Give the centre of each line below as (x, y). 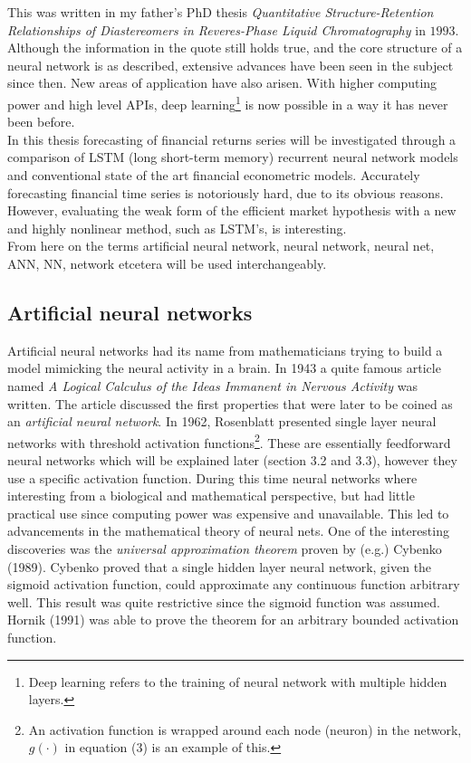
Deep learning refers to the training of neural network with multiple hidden (238, 681)
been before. (41, 122)
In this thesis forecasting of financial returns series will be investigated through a (232, 139)
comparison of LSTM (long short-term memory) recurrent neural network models (233, 157)
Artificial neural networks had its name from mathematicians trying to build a (225, 350)
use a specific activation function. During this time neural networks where (212, 477)
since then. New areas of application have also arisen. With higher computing (222, 83)
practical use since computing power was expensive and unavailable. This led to (228, 513)
